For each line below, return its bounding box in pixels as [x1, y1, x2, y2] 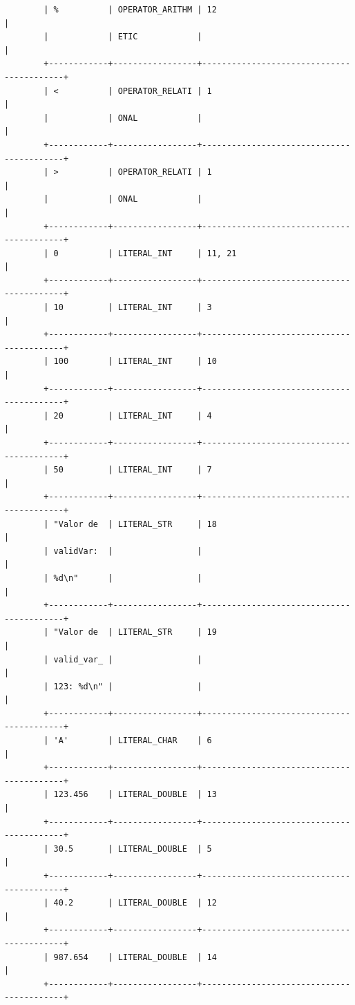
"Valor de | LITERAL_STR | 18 [53, 519, 217, 529]
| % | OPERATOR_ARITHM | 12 [44, 5, 217, 15]
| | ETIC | [44, 32, 202, 42]
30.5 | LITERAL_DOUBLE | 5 [53, 843, 212, 854]
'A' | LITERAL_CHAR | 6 [53, 736, 212, 746]
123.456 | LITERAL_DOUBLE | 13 [53, 789, 217, 800]
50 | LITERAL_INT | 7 [53, 465, 212, 475]
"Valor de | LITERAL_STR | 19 [53, 627, 217, 638]
